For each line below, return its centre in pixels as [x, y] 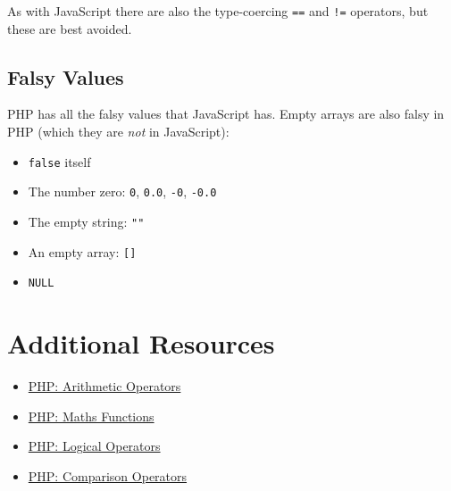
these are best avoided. [70, 28]
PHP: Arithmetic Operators [104, 386]
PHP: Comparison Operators [108, 475]
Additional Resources [141, 343]
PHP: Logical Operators [94, 446]
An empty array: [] [82, 251]
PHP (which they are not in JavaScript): [118, 132]
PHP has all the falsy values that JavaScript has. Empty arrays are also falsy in [226, 114]
